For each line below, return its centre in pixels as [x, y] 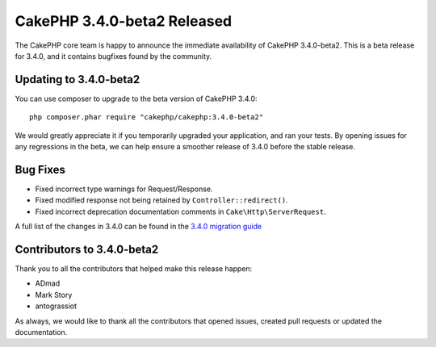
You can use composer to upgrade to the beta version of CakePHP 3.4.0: [136, 98]
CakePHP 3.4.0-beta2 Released [124, 21]
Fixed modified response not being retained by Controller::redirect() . [161, 200]
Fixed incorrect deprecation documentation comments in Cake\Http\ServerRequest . [180, 211]
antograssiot [56, 306]
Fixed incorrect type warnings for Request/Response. [124, 189]
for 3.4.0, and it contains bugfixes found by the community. [113, 56]
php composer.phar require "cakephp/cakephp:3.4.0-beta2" [147, 117]
